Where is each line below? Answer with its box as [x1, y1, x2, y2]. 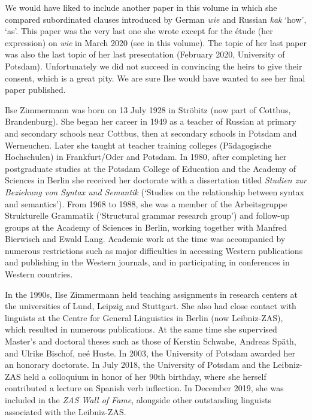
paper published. [5, 83, 66, 96]
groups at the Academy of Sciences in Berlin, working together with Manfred [5, 220, 287, 233]
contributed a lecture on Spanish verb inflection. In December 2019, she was [5, 382, 284, 394]
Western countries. [5, 268, 73, 280]
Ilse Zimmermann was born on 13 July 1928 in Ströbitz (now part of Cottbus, [5, 103, 291, 116]
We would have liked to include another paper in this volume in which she [5, 1, 277, 13]
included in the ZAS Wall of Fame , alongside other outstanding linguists [5, 394, 271, 406]
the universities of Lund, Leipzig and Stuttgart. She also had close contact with [5, 300, 296, 312]
